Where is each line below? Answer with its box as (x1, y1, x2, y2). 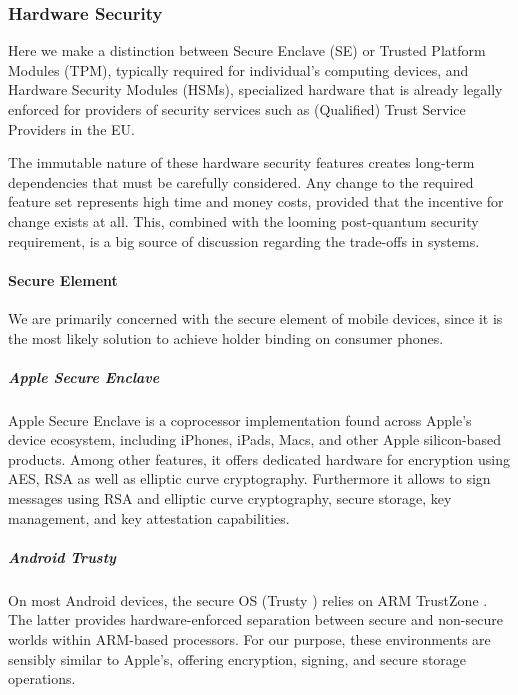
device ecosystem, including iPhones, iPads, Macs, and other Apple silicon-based (8, 429, 501, 450)
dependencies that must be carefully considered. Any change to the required (8, 171, 474, 192)
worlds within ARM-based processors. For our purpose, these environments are (8, 629, 491, 650)
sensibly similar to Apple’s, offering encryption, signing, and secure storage (8, 648, 467, 669)
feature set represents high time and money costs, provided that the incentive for (8, 191, 504, 212)
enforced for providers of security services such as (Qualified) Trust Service (8, 99, 466, 119)
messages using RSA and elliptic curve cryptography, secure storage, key (8, 488, 452, 509)
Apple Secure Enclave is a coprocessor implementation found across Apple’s (8, 409, 472, 430)
